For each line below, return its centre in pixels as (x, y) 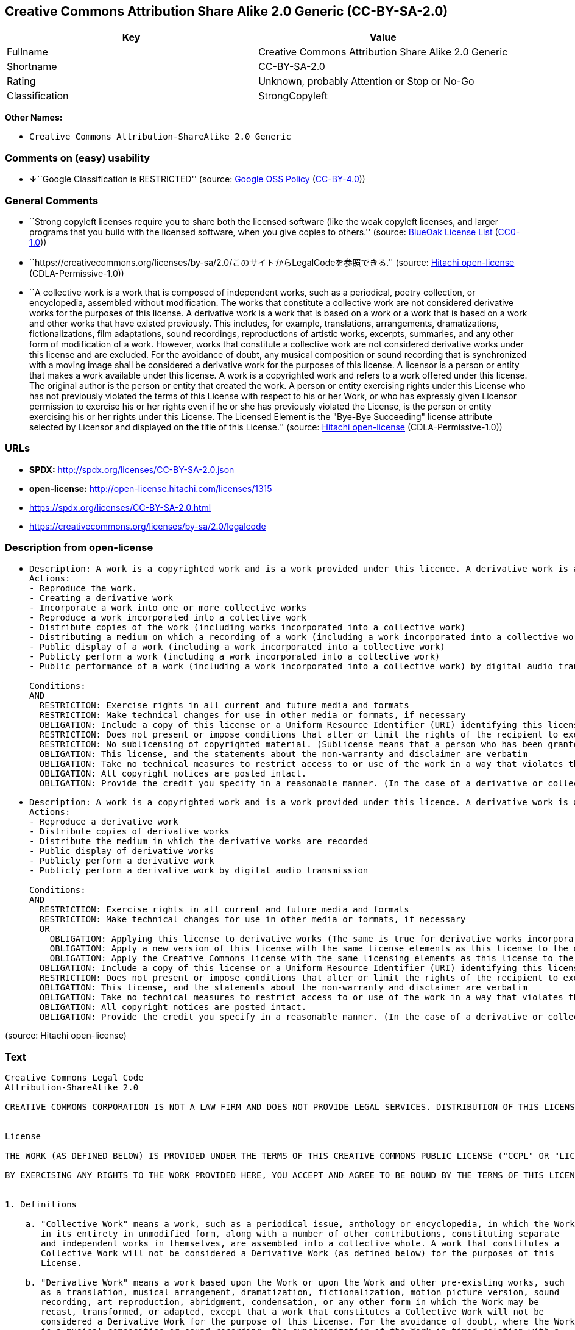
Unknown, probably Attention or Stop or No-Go (366, 81)
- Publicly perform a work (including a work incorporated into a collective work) (235, 657)
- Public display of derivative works (122, 851)
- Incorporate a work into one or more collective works (168, 608)
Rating (21, 81)
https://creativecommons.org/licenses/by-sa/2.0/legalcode (148, 526)
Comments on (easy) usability (78, 158)
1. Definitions (41, 1205)
